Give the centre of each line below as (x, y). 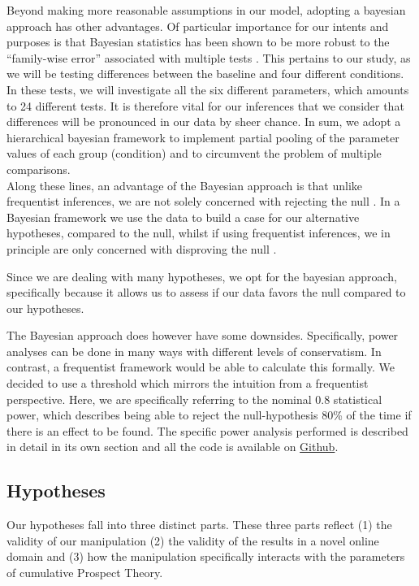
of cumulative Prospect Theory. (85, 573)
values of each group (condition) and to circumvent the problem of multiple (194, 153)
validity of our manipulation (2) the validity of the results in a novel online (193, 540)
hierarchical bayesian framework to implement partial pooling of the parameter (203, 137)
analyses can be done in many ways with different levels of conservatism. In (194, 351)
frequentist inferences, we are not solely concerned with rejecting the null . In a (203, 201)
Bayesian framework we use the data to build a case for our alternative (183, 217)
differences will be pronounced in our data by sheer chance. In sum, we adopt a (204, 122)
